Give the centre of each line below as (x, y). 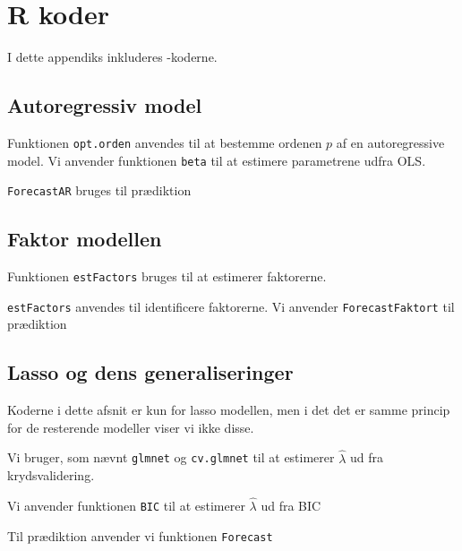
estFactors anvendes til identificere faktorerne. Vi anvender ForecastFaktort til (231, 306)
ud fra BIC (291, 506)
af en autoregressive (390, 142)
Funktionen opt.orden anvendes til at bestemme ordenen (165, 142)
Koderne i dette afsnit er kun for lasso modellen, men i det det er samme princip (229, 410)
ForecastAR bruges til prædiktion (99, 190)
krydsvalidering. (51, 475)
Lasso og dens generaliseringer (150, 372)
